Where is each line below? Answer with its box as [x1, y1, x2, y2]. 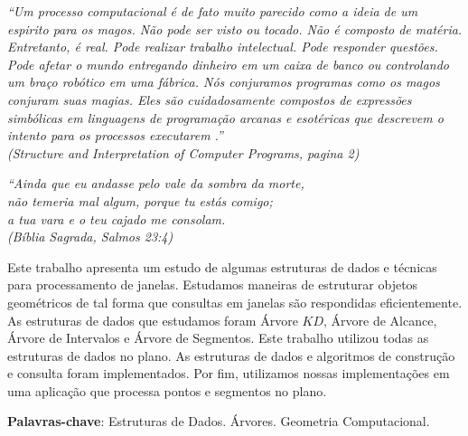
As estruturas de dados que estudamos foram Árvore [7, 310, 298, 329]
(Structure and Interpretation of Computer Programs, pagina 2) [7, 143, 360, 162]
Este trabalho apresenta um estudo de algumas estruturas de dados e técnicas [7, 257, 437, 276]
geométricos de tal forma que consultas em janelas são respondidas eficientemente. [7, 292, 463, 311]
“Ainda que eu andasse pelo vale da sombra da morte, [7, 174, 304, 193]
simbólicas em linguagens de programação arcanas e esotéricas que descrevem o [7, 108, 444, 127]
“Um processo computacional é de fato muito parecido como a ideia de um [7, 2, 418, 20]
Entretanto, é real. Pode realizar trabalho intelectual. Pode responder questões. [7, 37, 438, 56]
